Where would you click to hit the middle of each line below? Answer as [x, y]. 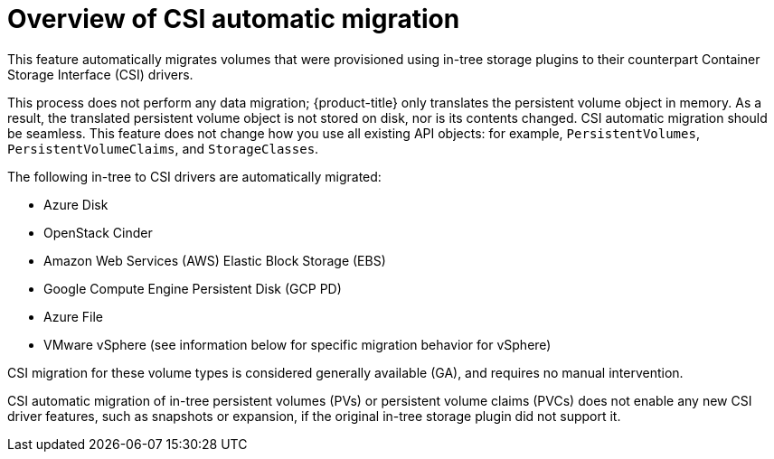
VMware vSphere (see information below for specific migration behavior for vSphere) [297, 344]
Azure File [74, 316]
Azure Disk [76, 204]
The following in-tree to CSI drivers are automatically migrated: [194, 176]
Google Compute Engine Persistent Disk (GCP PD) [193, 288]
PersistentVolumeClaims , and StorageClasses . [163, 148]
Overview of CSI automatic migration [234, 19]
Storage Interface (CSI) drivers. [100, 74]
